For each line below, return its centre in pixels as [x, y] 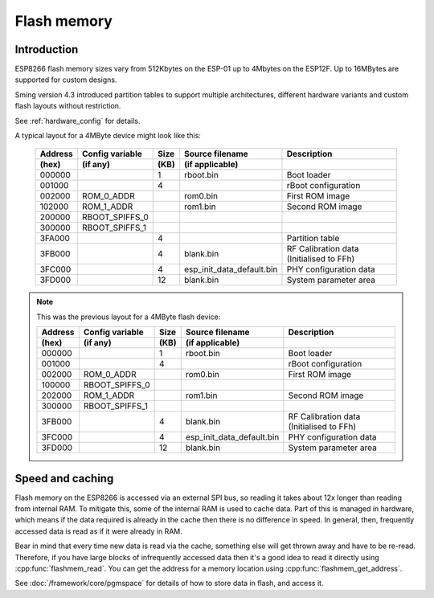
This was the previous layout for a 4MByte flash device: [129, 317]
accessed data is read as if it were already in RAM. [98, 531]
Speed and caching [64, 478]
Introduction [47, 49]
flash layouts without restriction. [68, 106]
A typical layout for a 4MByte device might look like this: [108, 136]
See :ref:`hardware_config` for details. [78, 121]
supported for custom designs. [66, 80]
